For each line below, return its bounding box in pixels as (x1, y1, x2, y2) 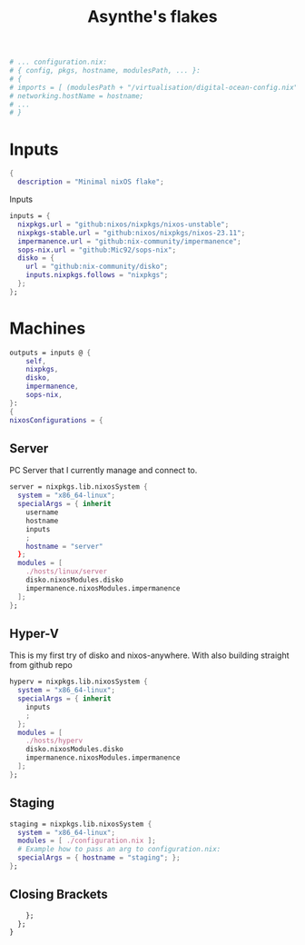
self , (25, 356, 47, 365)
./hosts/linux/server (25, 567, 107, 576)
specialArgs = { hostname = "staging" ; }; (17, 853, 181, 862)
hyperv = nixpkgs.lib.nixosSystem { (9, 677, 148, 687)
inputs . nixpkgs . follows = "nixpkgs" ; (25, 271, 169, 280)
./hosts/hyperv (25, 736, 84, 746)
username (25, 508, 59, 517)
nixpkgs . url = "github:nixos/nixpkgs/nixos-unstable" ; (17, 220, 230, 229)
